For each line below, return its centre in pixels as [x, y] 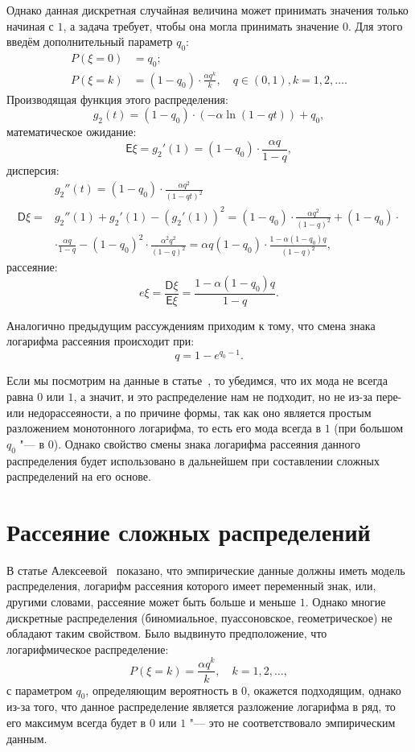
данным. [27, 738]
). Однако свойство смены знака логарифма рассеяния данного [207, 443]
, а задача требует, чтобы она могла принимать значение [201, 25]
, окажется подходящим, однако [324, 690]
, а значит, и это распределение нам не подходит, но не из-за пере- [238, 396]
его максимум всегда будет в [76, 722]
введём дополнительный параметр [90, 41]
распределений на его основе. [79, 476]
